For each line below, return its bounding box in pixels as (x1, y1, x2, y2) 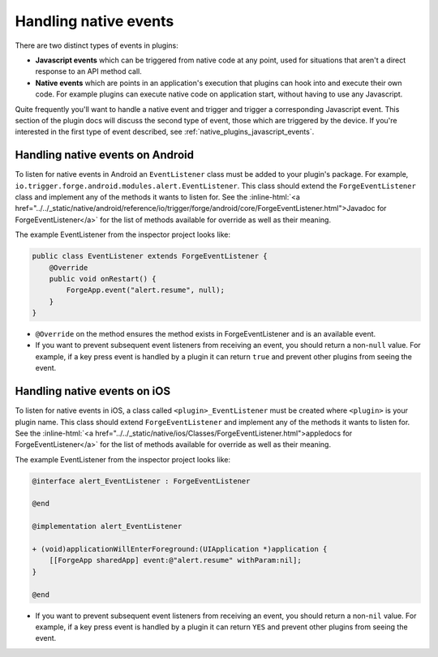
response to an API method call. (35, 67, 142, 76)
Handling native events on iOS (15, 384, 170, 398)
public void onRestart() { (49, 274, 157, 283)
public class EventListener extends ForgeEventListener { (32, 251, 268, 261)
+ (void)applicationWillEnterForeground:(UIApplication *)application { (32, 544, 328, 554)
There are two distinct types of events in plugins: (15, 41, 178, 50)
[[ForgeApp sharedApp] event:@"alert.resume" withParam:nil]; (49, 556, 302, 565)
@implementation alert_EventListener (32, 522, 182, 531)
